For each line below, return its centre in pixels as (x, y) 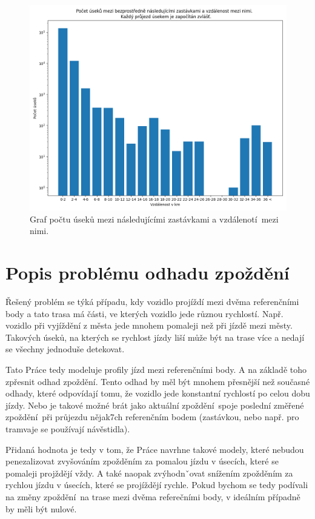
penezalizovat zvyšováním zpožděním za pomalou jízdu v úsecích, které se (142, 461)
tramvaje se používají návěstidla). (68, 429)
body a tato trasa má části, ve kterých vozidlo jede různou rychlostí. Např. (144, 313)
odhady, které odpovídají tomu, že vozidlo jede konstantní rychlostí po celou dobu (158, 393)
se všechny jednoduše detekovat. (65, 349)
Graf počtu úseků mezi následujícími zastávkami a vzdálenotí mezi (154, 219)
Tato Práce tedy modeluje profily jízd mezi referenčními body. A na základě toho (156, 370)
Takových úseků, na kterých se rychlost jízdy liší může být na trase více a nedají (155, 337)
